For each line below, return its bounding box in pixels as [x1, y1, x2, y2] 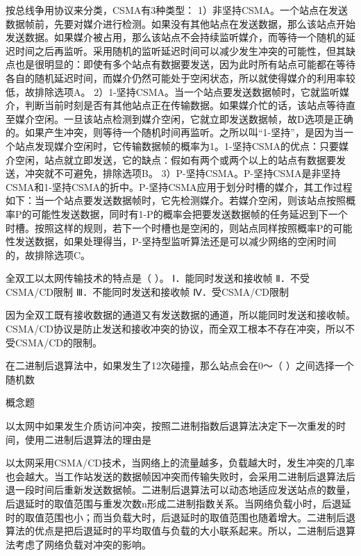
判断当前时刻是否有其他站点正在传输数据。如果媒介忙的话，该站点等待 [24, 98, 346, 112]
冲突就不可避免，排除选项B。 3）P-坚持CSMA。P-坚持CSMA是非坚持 [24, 166, 341, 180]
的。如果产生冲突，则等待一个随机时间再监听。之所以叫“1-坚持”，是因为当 [6, 125, 344, 140]
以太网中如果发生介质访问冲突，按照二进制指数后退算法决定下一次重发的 [6, 419, 336, 433]
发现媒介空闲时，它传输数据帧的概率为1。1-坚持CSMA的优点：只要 [34, 138, 339, 153]
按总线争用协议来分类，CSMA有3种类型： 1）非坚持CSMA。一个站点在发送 [6, 3, 349, 17]
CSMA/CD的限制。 [15, 335, 103, 349]
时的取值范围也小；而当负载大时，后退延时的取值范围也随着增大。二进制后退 [6, 509, 355, 524]
